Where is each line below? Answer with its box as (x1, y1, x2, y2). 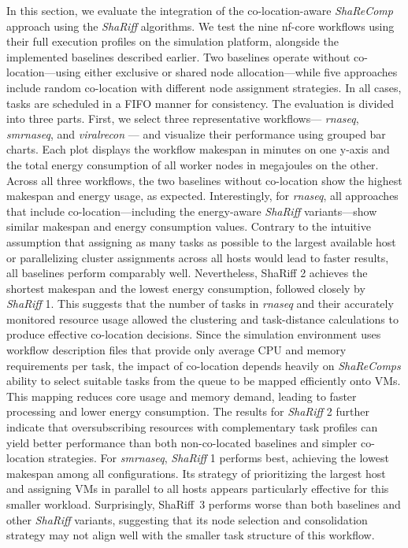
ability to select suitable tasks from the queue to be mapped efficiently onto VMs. (6, 372, 401, 389)
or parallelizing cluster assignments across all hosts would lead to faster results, (6, 249, 389, 265)
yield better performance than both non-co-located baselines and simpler (6, 434, 358, 450)
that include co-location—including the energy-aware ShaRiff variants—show (6, 202, 377, 219)
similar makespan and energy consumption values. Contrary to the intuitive (6, 218, 371, 235)
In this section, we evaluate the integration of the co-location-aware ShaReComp (6, 2, 393, 18)
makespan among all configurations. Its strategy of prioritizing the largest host (6, 465, 386, 481)
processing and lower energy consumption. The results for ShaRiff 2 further (6, 403, 369, 420)
